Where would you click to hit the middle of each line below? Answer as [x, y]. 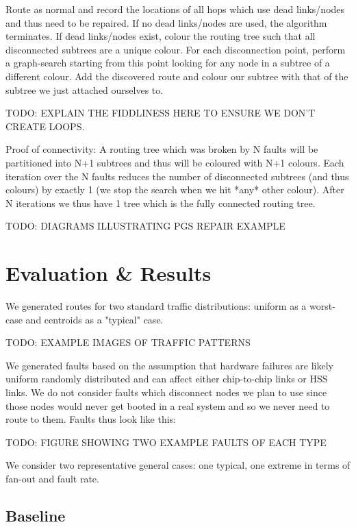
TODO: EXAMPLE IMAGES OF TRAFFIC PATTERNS [128, 342]
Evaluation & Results [109, 273]
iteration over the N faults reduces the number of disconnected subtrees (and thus [177, 176]
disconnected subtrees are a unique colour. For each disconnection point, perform [176, 49]
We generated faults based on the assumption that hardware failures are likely [169, 365]
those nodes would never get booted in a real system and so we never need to [168, 405]
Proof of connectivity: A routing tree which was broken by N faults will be [162, 149]
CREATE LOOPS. [45, 126]
